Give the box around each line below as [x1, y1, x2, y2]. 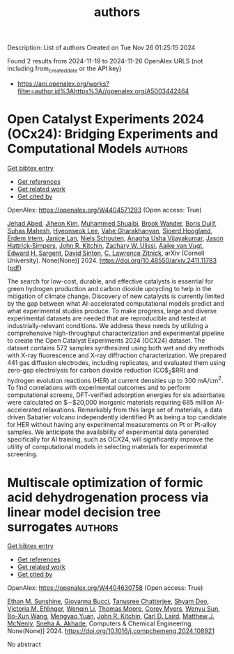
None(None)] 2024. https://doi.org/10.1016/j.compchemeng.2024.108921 [7, 627, 214, 635]
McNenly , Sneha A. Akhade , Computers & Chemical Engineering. [7, 619, 194, 628]
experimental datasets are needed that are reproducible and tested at [7, 314, 207, 322]
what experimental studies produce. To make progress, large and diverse [7, 306, 217, 315]
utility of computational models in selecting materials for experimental [7, 443, 208, 451]
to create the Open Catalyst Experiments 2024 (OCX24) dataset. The [7, 336, 205, 345]
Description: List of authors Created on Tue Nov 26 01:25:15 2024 [7, 43, 196, 52]
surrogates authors [7, 519, 118, 535]
